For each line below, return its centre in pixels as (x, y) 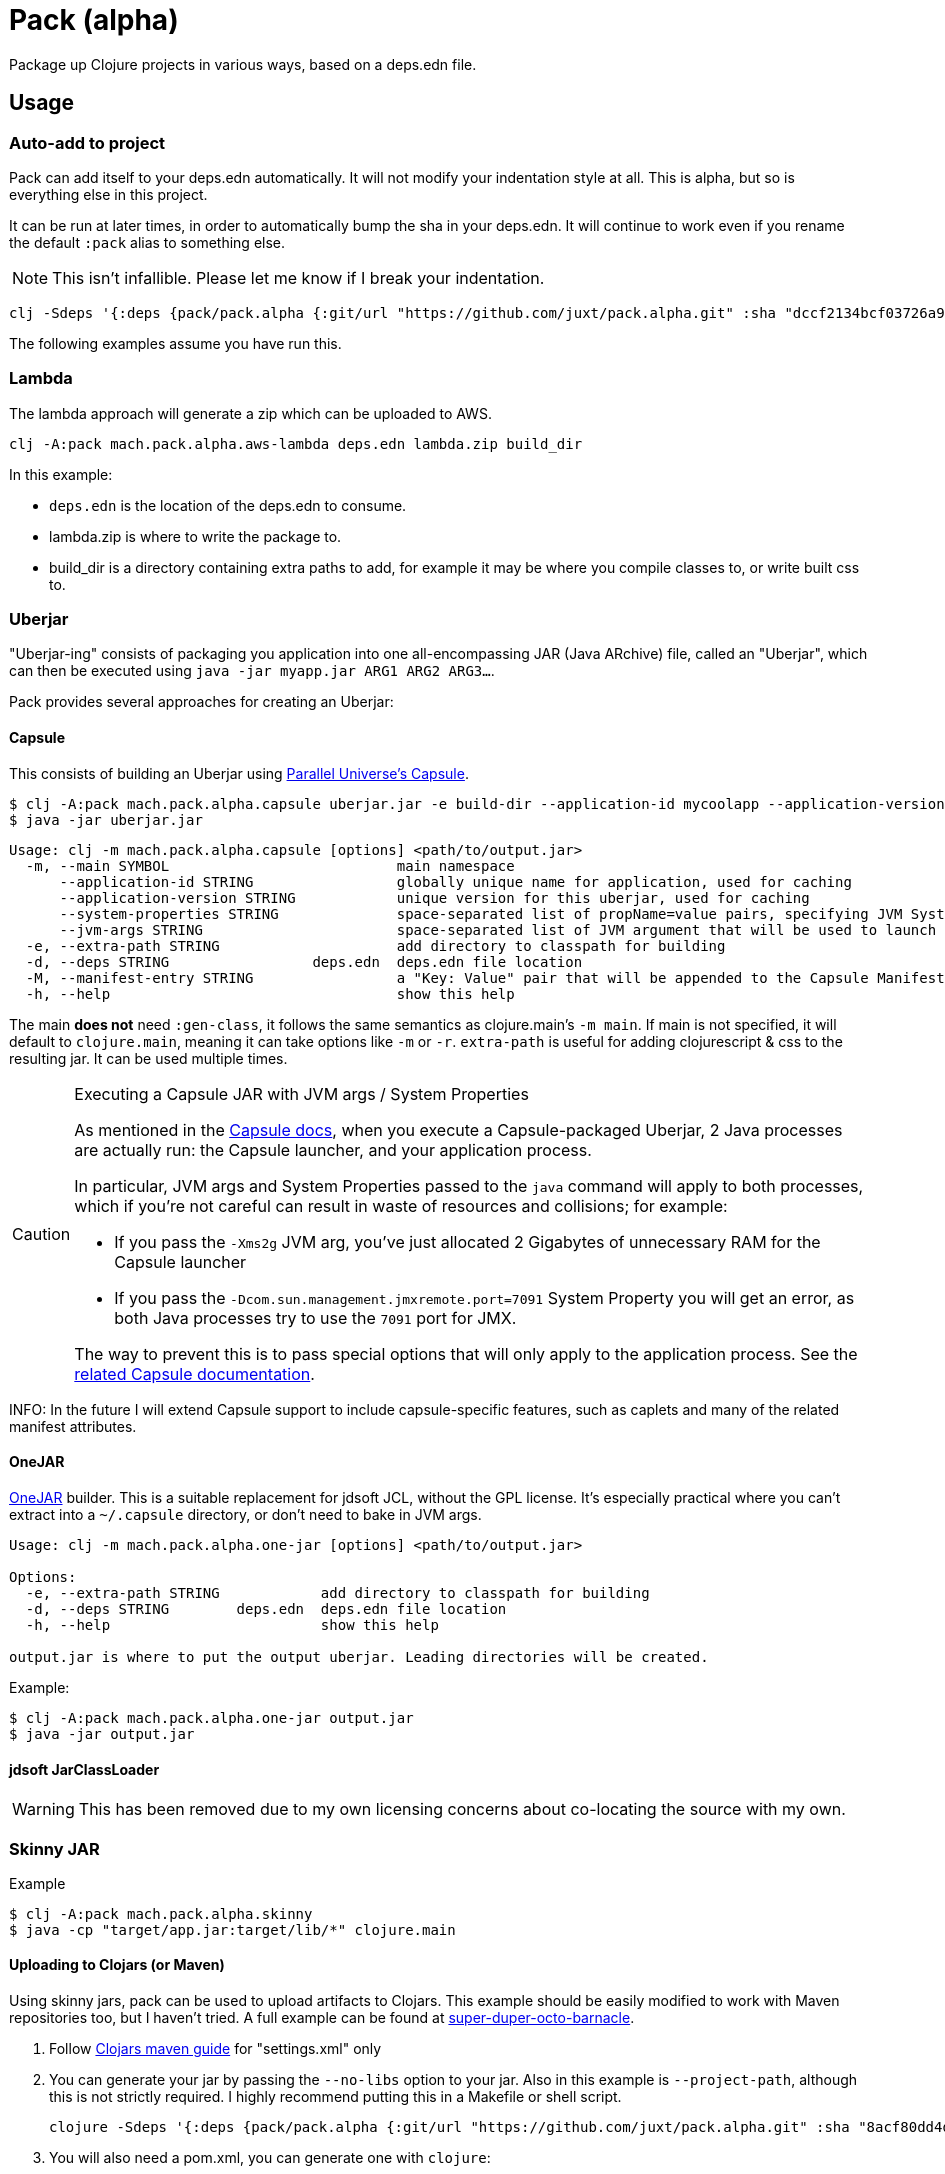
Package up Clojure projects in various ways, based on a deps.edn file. (243, 64)
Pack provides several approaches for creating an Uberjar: (201, 702)
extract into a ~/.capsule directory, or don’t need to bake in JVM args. (245, 1514)
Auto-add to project (87, 142)
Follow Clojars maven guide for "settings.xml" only (215, 2049)
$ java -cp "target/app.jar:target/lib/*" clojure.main (232, 1929)
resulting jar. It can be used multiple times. (148, 1058)
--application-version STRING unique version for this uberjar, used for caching (434, 897)
